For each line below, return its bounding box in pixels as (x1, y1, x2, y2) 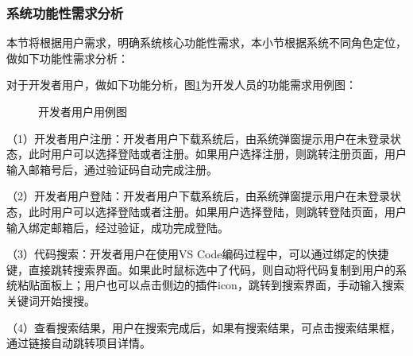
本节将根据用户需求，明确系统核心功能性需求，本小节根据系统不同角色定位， (6, 34, 407, 51)
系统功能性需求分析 (6, 2, 124, 22)
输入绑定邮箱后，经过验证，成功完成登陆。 (6, 219, 229, 235)
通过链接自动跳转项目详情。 (6, 335, 151, 351)
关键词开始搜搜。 (6, 292, 95, 308)
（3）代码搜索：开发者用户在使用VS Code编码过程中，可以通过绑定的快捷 (6, 246, 389, 262)
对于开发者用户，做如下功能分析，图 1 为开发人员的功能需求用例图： (6, 76, 357, 93)
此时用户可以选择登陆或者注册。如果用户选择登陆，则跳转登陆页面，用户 (28, 203, 407, 219)
